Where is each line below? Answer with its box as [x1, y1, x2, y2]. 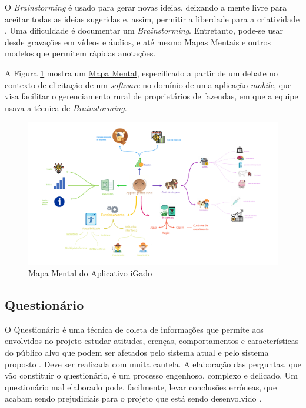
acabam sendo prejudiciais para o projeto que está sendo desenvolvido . [5, 392, 262, 404]
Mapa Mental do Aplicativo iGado [28, 266, 152, 279]
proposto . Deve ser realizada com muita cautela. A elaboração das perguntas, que [5, 357, 301, 370]
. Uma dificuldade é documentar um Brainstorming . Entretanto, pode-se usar [5, 24, 283, 36]
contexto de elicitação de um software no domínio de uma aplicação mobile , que [5, 78, 292, 91]
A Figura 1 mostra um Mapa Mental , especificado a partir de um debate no [5, 66, 278, 79]
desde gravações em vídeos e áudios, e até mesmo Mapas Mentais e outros [5, 35, 271, 48]
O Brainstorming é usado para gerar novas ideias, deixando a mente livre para [5, 1, 287, 13]
